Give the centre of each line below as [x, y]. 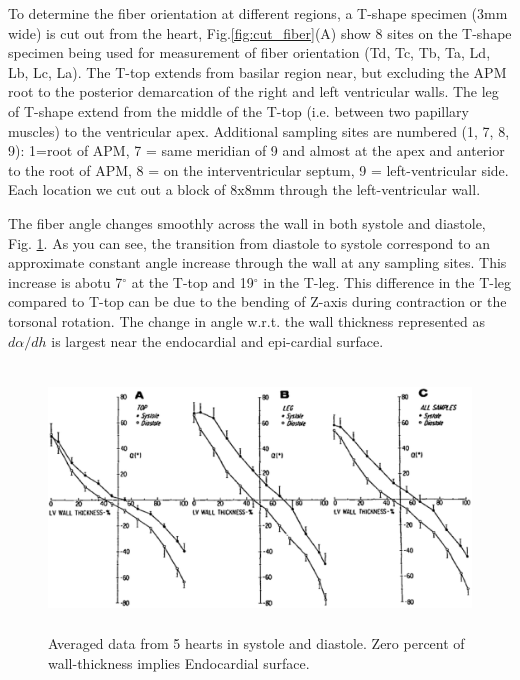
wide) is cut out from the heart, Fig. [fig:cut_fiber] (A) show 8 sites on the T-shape [260, 32]
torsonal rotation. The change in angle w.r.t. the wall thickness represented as [246, 320]
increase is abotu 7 [65, 281]
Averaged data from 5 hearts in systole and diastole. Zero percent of [256, 643]
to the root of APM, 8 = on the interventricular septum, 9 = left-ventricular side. [258, 169]
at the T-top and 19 [192, 281]
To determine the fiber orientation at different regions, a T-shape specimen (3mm [258, 13]
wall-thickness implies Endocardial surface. [179, 662]
